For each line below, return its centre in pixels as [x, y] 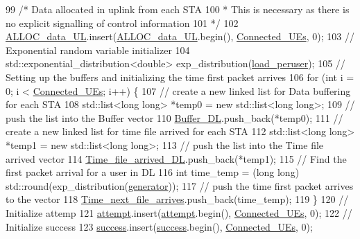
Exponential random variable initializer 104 [98, 50]
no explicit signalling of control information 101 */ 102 [122, 23]
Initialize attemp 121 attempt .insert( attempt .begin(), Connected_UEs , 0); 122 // [179, 212]
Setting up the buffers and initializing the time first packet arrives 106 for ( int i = [180, 77]
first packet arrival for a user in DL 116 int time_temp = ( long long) [153, 172]
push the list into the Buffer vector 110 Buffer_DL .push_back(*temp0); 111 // [174, 117]
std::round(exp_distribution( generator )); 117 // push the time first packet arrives [180, 185]
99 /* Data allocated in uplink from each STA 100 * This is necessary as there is [178, 9]
